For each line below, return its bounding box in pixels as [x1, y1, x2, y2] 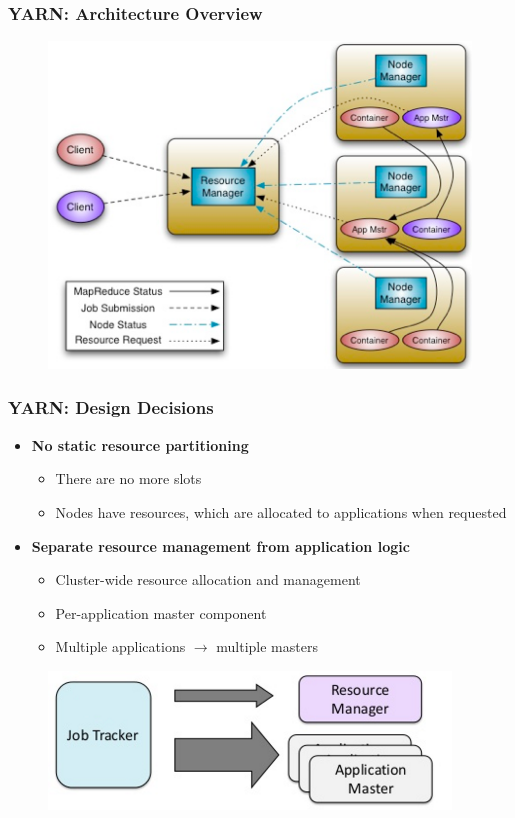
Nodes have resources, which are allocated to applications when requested [55, 501, 507, 522]
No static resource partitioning [31, 434, 249, 455]
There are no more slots [55, 468, 202, 489]
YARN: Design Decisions [8, 395, 214, 420]
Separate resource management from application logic [31, 535, 410, 556]
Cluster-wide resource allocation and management [55, 569, 361, 590]
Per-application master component [55, 602, 267, 623]
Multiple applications [55, 636, 186, 657]
